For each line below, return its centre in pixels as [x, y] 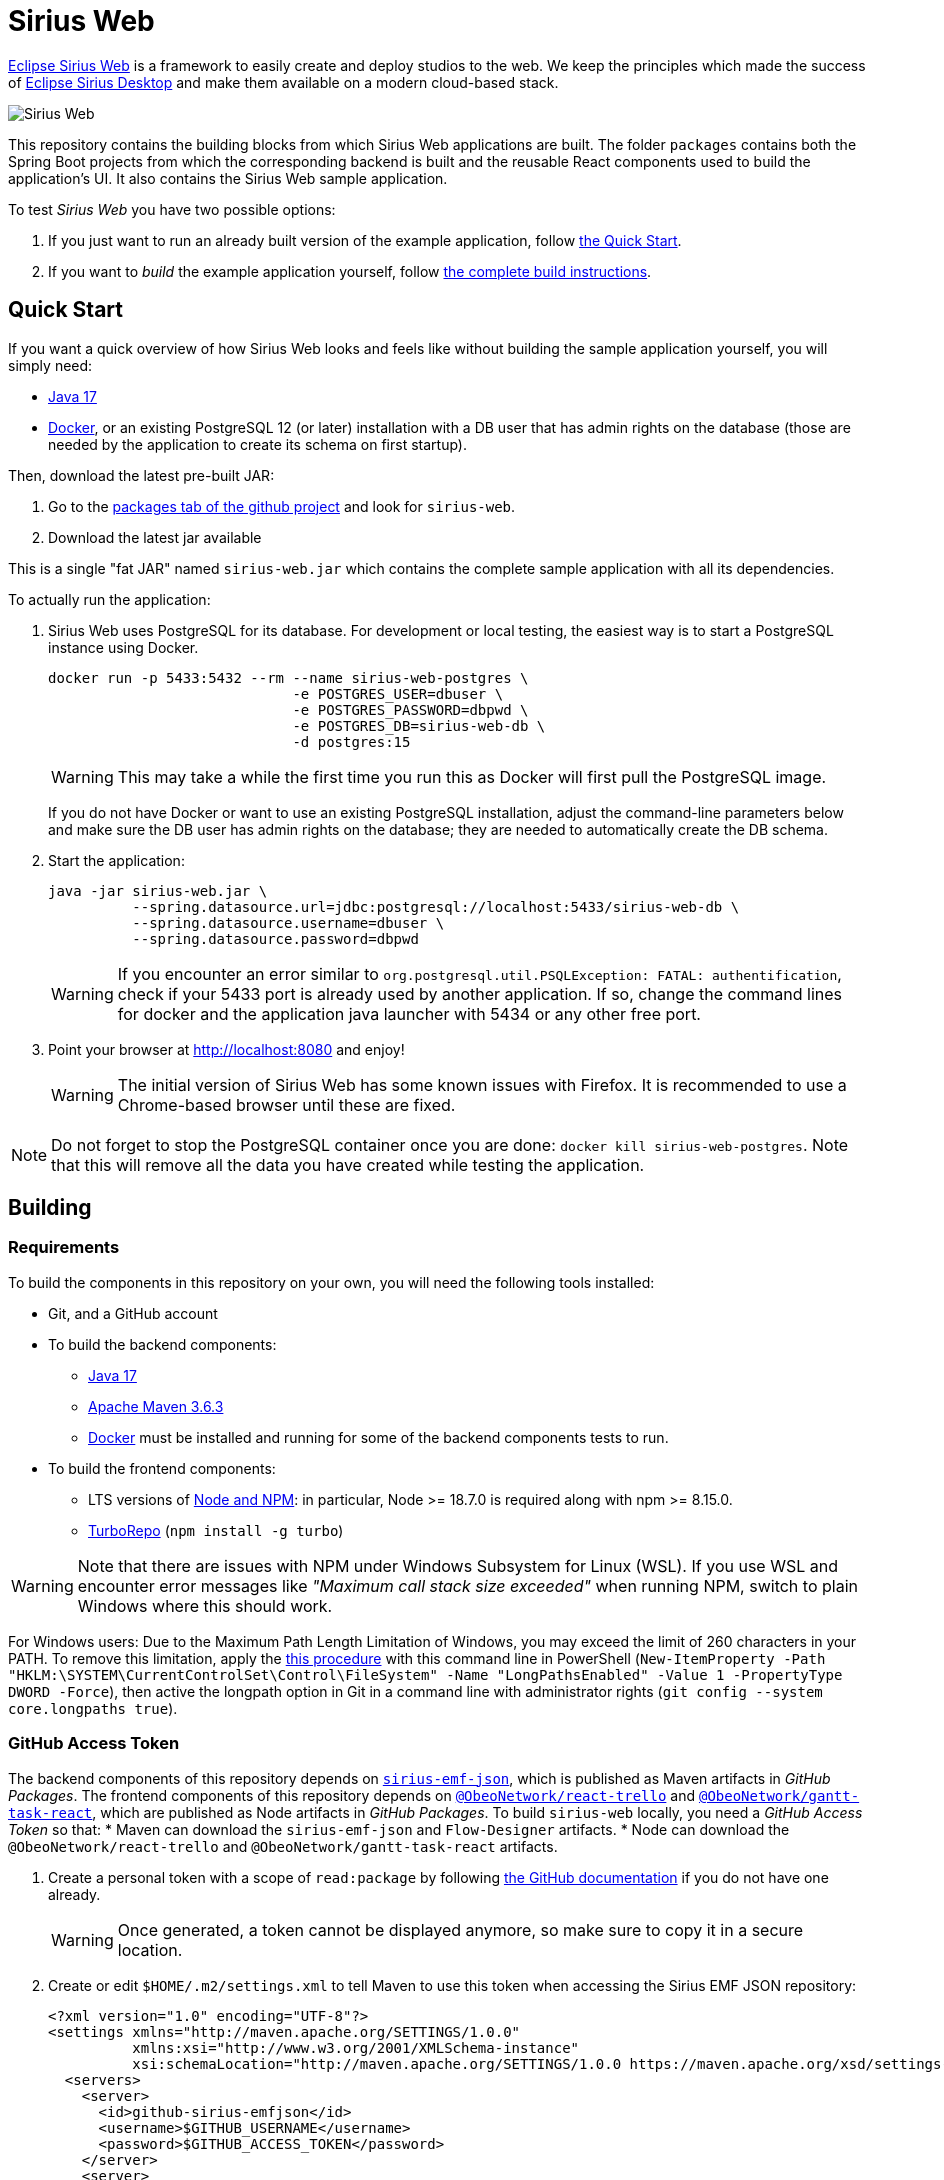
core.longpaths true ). [93, 1708]
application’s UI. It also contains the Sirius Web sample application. [228, 178]
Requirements [64, 1247]
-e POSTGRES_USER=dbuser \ [398, 693]
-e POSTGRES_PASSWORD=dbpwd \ [410, 709]
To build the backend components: [162, 1344]
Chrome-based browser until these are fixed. [286, 1104]
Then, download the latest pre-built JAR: [141, 475]
